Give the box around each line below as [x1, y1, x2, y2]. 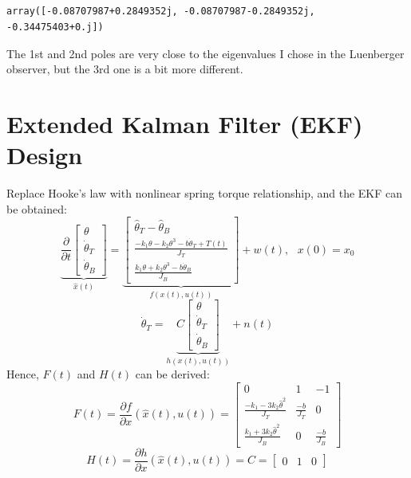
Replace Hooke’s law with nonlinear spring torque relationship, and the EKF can [6, 185, 403, 202]
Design [6, 139, 83, 171]
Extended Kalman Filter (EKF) [6, 107, 363, 139]
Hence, [6, 366, 39, 382]
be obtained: [6, 200, 67, 217]
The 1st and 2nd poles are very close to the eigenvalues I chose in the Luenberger [6, 45, 405, 61]
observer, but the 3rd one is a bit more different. [6, 61, 243, 77]
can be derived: [135, 366, 210, 382]
